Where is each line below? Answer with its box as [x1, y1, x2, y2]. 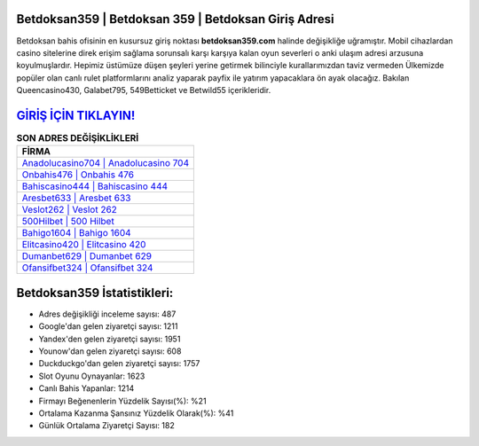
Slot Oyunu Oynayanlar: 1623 [38, 371, 145, 381]
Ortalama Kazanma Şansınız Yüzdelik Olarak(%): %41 [38, 408, 234, 419]
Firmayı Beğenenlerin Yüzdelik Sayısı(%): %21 [38, 395, 208, 406]
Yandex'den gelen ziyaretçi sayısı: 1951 [38, 333, 181, 344]
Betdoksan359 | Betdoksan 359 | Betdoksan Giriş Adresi [16, 12, 334, 27]
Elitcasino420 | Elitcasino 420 [21, 239, 146, 251]
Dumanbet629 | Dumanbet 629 [21, 250, 153, 262]
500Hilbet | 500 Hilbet [21, 215, 114, 228]
